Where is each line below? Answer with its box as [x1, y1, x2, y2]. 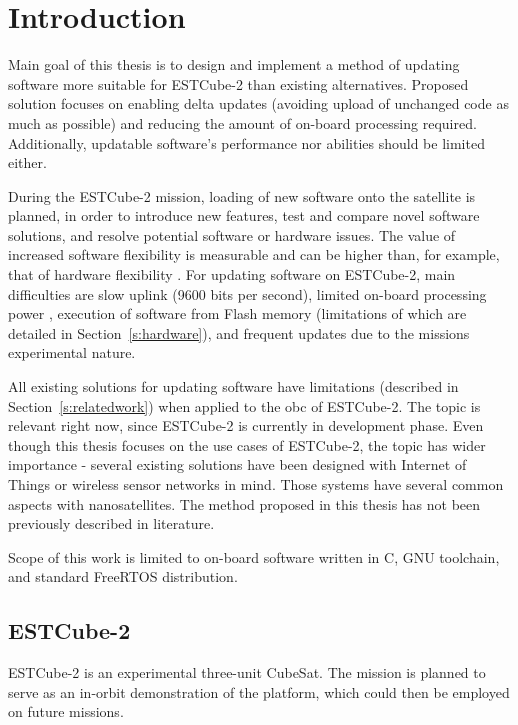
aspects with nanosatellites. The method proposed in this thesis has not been [8, 493, 481, 514]
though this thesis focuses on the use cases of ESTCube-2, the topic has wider [8, 434, 486, 455]
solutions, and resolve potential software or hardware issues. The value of [8, 224, 456, 245]
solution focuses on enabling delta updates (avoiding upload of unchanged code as [8, 93, 509, 114]
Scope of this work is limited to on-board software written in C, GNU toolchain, [8, 546, 500, 567]
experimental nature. [8, 342, 136, 363]
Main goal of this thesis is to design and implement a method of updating [8, 54, 460, 75]
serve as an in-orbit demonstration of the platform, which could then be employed [8, 681, 510, 702]
